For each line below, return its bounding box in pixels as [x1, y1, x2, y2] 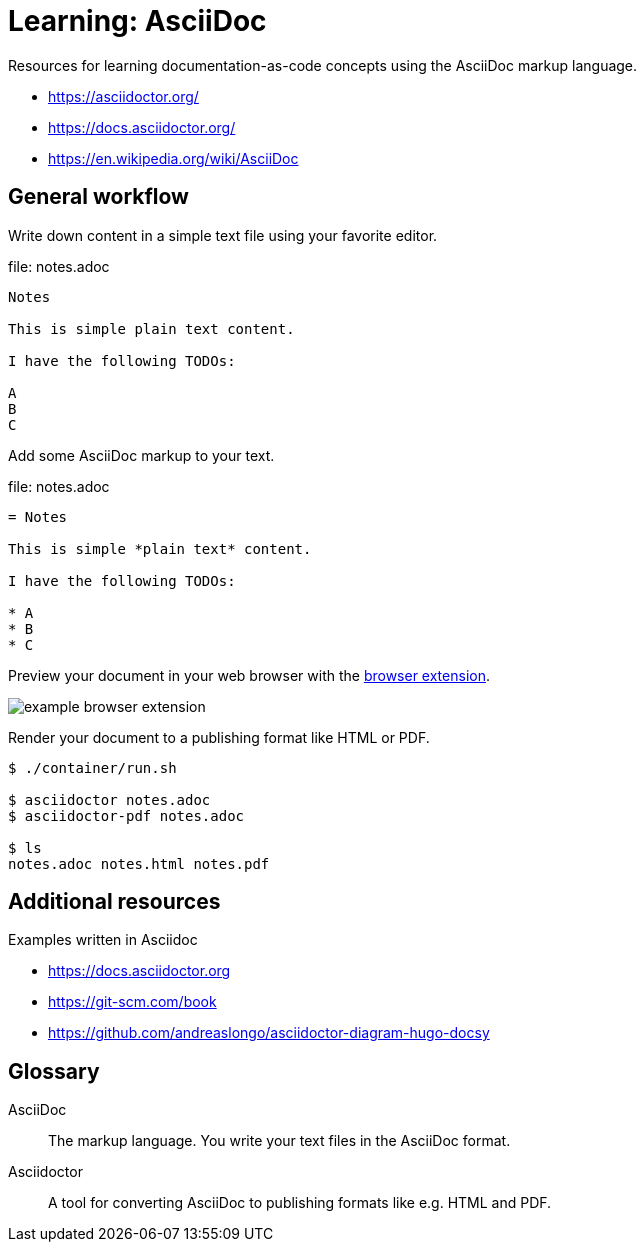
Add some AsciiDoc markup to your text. [8, 446, 275, 464]
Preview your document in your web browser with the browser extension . [8, 666, 490, 684]
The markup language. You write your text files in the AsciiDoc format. [48, 1132, 511, 1150]
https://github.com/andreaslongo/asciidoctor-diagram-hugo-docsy [48, 1024, 490, 1042]
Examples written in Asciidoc [8, 931, 198, 949]
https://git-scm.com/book [48, 993, 217, 1011]
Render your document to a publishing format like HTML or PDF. [8, 728, 430, 746]
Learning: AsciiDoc [8, 4, 267, 38]
